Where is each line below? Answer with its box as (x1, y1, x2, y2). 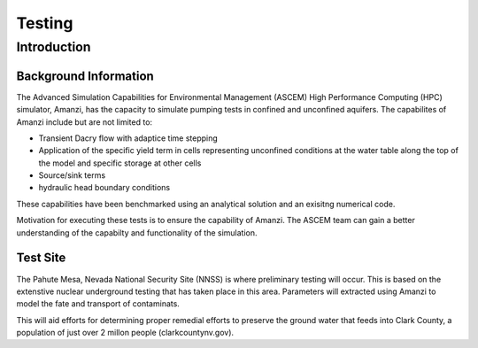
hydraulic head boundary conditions (38, 182, 171, 193)
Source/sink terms (38, 170, 106, 181)
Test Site (16, 251, 66, 266)
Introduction (16, 39, 91, 55)
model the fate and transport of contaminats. (16, 298, 181, 309)
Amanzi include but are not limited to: (16, 116, 153, 128)
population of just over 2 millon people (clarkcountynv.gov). (16, 328, 235, 338)
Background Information (16, 68, 154, 83)
